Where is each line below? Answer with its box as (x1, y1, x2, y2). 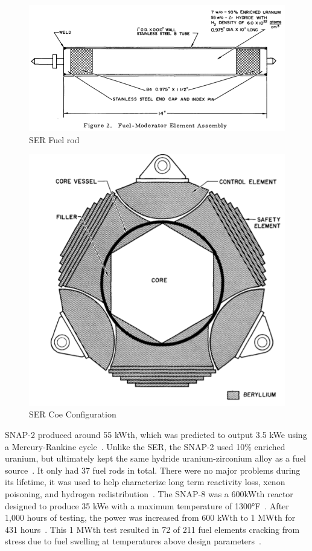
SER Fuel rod (29, 133, 80, 146)
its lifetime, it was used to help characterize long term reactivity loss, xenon (5, 475, 285, 488)
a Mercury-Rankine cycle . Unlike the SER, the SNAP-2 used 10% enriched (5, 440, 285, 453)
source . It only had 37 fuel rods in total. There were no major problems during (5, 463, 301, 476)
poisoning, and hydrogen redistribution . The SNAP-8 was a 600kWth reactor (5, 487, 293, 500)
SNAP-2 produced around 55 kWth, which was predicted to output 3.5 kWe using (5, 428, 307, 440)
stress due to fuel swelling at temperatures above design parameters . (5, 535, 261, 547)
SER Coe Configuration (29, 408, 116, 420)
